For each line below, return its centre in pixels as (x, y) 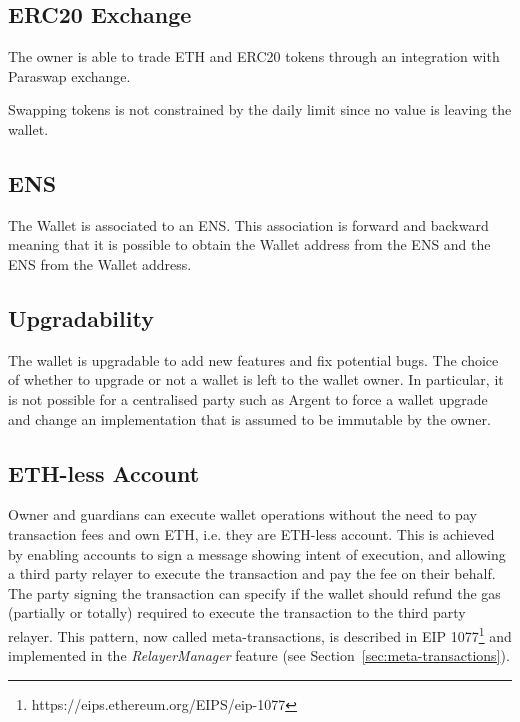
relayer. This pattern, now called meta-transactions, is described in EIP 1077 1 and (260, 634)
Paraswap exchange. (69, 75)
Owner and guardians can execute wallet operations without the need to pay (242, 514)
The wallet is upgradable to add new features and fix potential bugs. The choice (253, 359)
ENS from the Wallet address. (100, 263)
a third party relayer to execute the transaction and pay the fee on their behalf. (252, 573)
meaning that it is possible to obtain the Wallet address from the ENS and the (249, 244)
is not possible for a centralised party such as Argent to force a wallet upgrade (248, 398)
